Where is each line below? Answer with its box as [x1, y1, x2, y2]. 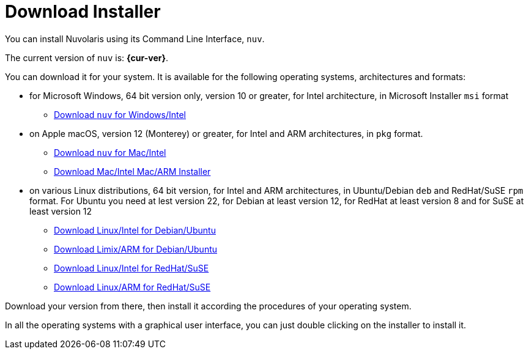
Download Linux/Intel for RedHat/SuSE [54, 262, 209, 273]
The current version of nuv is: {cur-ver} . [5, 52, 169, 63]
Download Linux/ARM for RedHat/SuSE [54, 281, 211, 292]
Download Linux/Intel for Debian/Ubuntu [54, 224, 216, 235]
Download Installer [5, 1, 161, 22]
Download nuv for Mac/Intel [54, 147, 166, 158]
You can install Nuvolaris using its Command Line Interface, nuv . [5, 33, 265, 44]
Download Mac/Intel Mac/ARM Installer [54, 166, 211, 177]
